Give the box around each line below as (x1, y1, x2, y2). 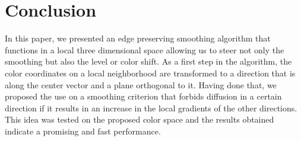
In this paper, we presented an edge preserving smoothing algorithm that (5, 32, 271, 44)
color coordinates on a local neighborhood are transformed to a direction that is (5, 66, 296, 79)
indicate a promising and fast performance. (5, 124, 161, 137)
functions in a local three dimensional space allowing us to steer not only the (5, 43, 284, 56)
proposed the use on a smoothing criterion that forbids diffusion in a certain (5, 90, 282, 102)
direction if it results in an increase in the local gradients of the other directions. (5, 101, 297, 114)
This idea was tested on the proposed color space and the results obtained (5, 113, 274, 126)
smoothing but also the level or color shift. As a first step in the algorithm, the (5, 55, 292, 68)
